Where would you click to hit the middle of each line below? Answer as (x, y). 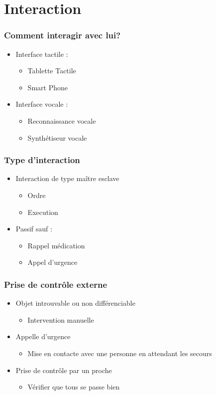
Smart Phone (48, 87)
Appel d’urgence (53, 262)
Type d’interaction (42, 160)
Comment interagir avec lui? (62, 35)
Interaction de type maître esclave (67, 178)
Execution (43, 212)
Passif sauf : (34, 229)
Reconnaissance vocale (62, 120)
